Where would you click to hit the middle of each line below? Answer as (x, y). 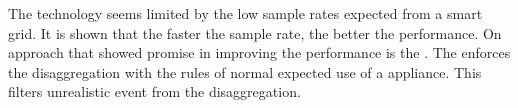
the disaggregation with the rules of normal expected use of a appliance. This (245, 71)
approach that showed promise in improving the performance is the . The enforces (259, 52)
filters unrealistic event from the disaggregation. (154, 91)
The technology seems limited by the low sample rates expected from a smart (245, 13)
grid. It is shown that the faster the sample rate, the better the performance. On (255, 32)
